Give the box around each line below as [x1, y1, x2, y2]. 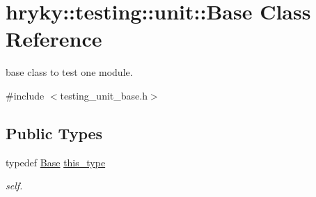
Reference [6, 24, 102, 53]
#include [6, 88, 45, 102]
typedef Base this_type [6, 155, 106, 169]
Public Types [6, 122, 103, 143]
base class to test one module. [6, 65, 133, 79]
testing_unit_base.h [60, 88, 148, 102]
